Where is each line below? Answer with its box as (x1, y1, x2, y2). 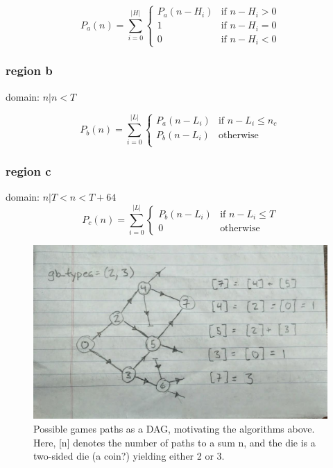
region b (6, 62, 53, 79)
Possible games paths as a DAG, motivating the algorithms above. (33, 421, 315, 436)
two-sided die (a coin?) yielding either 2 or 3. (33, 449, 225, 463)
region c (6, 162, 51, 179)
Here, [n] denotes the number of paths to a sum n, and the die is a (33, 435, 316, 449)
